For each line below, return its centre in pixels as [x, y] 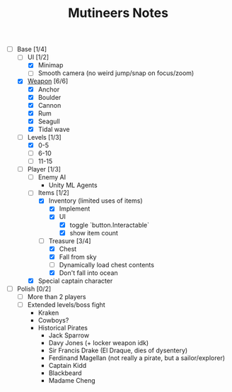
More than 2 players [57, 297]
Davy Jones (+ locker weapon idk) [99, 343]
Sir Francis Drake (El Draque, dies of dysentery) [118, 351]
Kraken [48, 313]
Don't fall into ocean [88, 273]
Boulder [50, 97]
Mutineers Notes [118, 13]
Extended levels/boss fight [66, 305]
